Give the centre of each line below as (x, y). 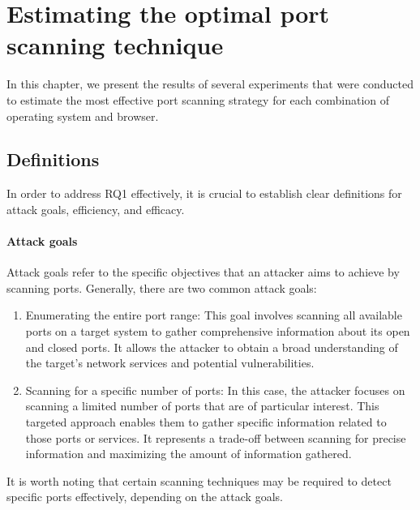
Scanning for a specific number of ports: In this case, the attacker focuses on (215, 390)
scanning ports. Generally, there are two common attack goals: (162, 287)
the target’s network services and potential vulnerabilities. (170, 363)
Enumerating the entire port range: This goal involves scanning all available (214, 315)
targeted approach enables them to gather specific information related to (206, 422)
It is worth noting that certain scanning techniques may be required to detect (199, 480)
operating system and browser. (83, 116)
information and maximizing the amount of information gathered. (189, 454)
